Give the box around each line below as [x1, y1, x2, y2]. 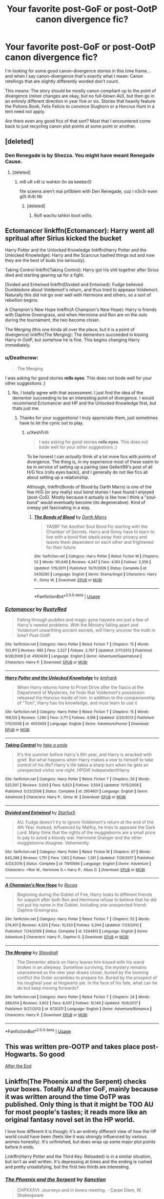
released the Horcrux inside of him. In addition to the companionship [17, 694, 155, 700]
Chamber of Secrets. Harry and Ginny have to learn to [46, 529, 155, 534]
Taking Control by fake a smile [5, 742, 68, 748]
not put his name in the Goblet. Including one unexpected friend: [17, 902, 147, 908]
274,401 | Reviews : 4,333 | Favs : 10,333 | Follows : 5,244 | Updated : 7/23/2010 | [5, 923, 142, 928]
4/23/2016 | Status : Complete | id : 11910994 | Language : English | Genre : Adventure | [5, 862, 151, 866]
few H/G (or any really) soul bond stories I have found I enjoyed [26, 489, 154, 495]
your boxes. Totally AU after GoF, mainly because [5, 1085, 159, 1093]
